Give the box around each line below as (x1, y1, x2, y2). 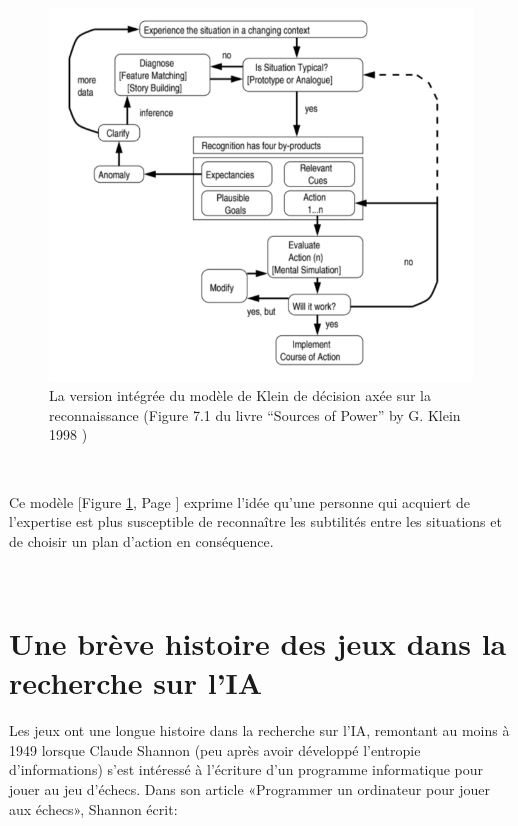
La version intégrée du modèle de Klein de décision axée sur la (49, 385, 432, 406)
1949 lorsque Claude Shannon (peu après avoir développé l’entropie (9, 739, 421, 760)
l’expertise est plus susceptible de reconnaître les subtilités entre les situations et (9, 511, 502, 532)
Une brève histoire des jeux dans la (9, 623, 507, 664)
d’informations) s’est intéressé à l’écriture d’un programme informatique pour (9, 759, 484, 780)
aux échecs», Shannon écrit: (9, 798, 178, 819)
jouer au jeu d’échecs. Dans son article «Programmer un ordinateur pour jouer (9, 779, 490, 800)
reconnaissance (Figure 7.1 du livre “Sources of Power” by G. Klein (49, 404, 461, 425)
